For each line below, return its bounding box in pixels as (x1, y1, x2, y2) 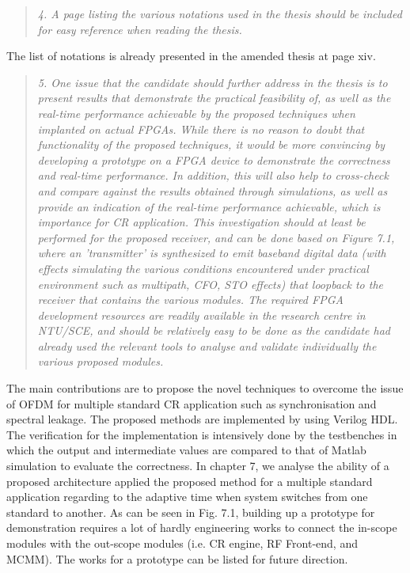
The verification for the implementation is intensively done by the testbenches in (6, 426, 397, 442)
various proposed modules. (37, 353, 164, 370)
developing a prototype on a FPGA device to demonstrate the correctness (37, 151, 390, 168)
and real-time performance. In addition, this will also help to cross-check (37, 167, 389, 184)
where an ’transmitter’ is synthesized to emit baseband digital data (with (37, 245, 386, 261)
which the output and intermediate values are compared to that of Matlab (6, 442, 366, 458)
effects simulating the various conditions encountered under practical (37, 260, 369, 276)
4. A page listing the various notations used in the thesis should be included (37, 6, 402, 21)
